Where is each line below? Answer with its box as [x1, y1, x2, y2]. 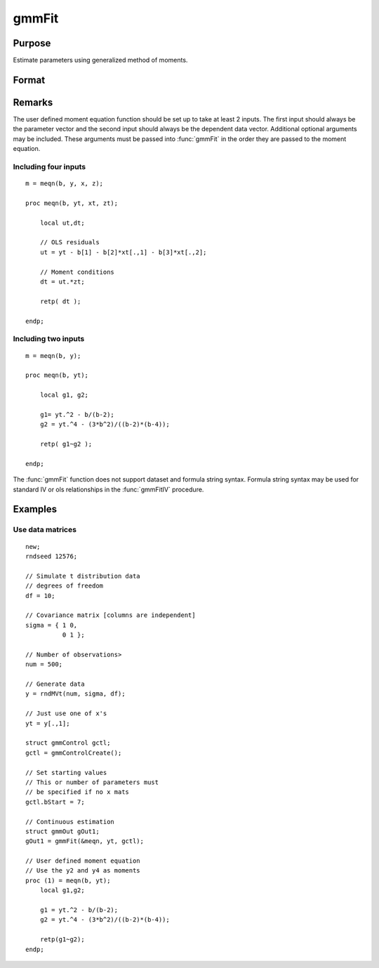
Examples [13, 503, 58, 515]
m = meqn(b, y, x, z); [25, 180, 104, 187]
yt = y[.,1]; [25, 720, 70, 727]
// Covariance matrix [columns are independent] [25, 611, 196, 619]
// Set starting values [25, 769, 107, 776]
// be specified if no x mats [25, 788, 130, 796]
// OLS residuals [39, 239, 100, 246]
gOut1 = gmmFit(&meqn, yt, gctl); [25, 837, 144, 845]
